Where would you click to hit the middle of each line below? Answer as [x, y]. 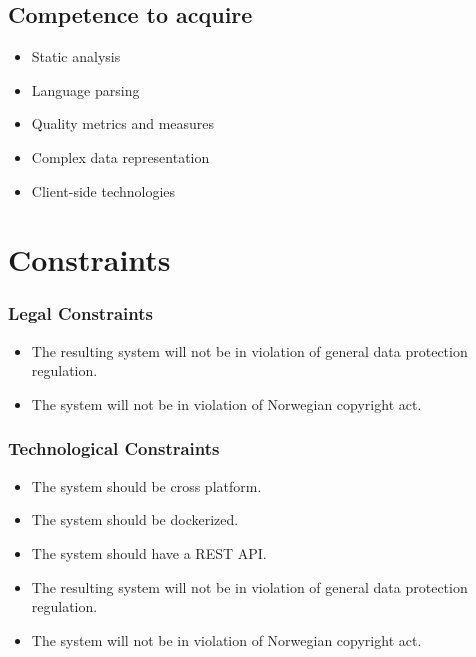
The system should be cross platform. [146, 485]
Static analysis [76, 56]
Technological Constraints [114, 448]
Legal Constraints [80, 313]
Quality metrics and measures [123, 123]
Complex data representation [120, 156]
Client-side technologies [103, 190]
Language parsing [85, 89]
